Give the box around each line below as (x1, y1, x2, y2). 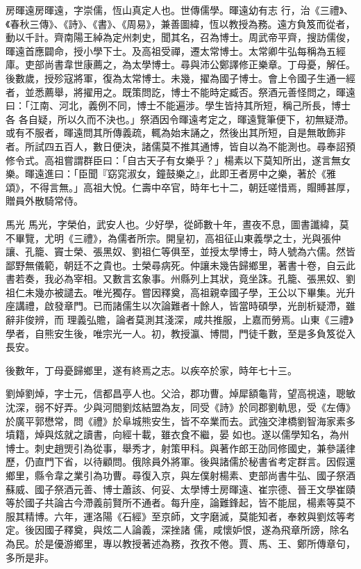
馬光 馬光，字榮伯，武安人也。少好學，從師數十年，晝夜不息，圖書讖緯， (6, 216, 339, 231)
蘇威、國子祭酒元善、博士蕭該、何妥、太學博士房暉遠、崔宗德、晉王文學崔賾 (6, 481, 355, 496)
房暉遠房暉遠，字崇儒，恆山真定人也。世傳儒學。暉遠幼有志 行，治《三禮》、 (6, 3, 354, 17)
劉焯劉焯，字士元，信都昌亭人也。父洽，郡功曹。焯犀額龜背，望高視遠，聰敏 (6, 386, 355, 401)
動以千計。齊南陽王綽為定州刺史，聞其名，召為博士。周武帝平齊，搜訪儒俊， (6, 30, 355, 45)
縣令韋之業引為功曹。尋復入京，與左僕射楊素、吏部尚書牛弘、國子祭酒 (34, 468, 355, 482)
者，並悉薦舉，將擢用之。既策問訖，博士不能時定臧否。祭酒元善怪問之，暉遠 (6, 84, 355, 99)
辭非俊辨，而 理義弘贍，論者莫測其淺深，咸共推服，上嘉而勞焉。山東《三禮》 (6, 312, 354, 327)
